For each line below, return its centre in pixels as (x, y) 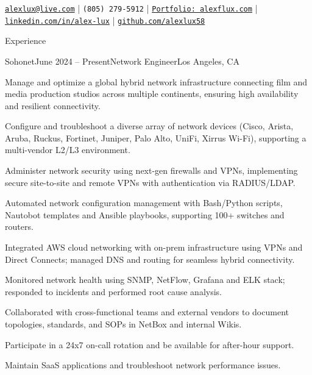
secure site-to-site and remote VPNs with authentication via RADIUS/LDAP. (150, 182)
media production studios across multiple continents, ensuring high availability (152, 94)
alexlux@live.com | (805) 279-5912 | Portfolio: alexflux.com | (131, 8)
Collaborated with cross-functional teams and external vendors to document (147, 312)
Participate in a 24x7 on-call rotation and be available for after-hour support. (150, 344)
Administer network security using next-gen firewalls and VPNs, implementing (151, 170)
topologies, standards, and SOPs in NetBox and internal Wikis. (123, 324)
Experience (26, 41)
